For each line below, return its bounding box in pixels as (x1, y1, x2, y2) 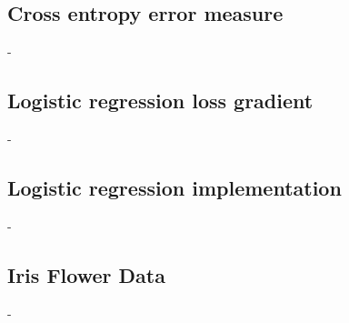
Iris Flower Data (7, 260, 165, 288)
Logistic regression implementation (7, 173, 342, 201)
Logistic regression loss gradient (7, 86, 314, 115)
